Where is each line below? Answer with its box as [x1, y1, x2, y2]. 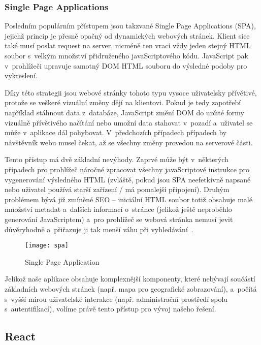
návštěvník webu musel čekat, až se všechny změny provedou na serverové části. [5, 137, 253, 147]
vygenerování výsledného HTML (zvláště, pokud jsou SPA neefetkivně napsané [5, 174, 251, 184]
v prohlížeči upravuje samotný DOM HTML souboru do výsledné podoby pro [5, 60, 247, 71]
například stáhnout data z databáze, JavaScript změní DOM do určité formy [5, 107, 244, 117]
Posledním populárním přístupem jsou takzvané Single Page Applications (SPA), [5, 20, 256, 31]
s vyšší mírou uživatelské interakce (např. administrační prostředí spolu [5, 293, 228, 304]
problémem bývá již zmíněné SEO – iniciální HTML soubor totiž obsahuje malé [5, 194, 252, 204]
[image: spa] [25, 242, 69, 249]
